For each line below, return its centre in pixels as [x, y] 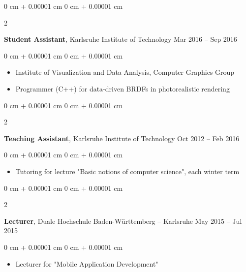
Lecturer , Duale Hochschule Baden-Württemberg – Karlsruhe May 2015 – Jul [123, 221]
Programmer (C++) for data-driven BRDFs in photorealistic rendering [123, 88]
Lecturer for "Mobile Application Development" [87, 263]
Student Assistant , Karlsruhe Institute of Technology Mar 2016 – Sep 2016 [121, 39]
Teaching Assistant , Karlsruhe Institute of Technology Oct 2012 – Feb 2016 [122, 138]
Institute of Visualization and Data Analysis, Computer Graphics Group [125, 72]
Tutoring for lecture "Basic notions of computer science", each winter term [127, 171]
